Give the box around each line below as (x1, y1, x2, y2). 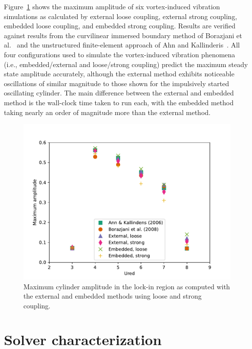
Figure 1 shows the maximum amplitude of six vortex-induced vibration (4, 1, 220, 11)
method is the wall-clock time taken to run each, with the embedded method (4, 97, 234, 107)
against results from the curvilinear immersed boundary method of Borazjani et (4, 30, 242, 40)
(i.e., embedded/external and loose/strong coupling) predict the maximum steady (4, 59, 248, 69)
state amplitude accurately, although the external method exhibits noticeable (4, 69, 234, 79)
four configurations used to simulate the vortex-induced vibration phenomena (4, 49, 235, 59)
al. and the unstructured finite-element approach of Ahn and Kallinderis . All (4, 40, 240, 50)
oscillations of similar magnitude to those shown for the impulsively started (4, 78, 230, 88)
